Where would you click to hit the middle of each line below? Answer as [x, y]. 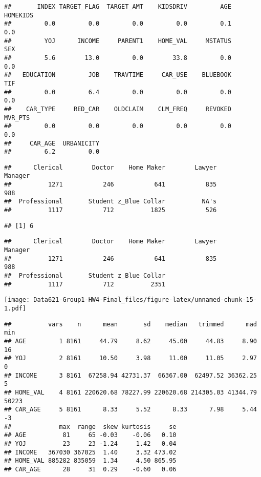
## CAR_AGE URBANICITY [52, 143]
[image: [17, 300]
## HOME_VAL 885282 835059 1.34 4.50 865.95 [90, 461]
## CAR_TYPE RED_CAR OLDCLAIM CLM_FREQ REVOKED [118, 109]
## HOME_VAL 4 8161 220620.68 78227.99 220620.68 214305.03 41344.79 [130, 392]
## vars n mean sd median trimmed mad [130, 324]
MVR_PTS [17, 118]
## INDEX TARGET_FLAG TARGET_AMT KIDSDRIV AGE [118, 7]
